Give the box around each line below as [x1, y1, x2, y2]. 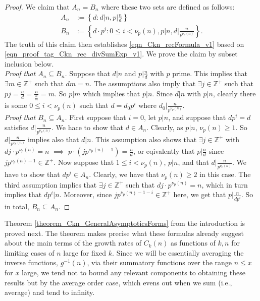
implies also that [28, 134, 79, 144]
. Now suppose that [54, 157, 114, 167]
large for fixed [63, 247, 107, 258]
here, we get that [173, 189, 226, 200]
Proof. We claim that [5, 2, 70, 12]
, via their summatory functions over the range [87, 257, 232, 268]
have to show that [5, 169, 60, 179]
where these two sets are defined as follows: [101, 2, 235, 12]
